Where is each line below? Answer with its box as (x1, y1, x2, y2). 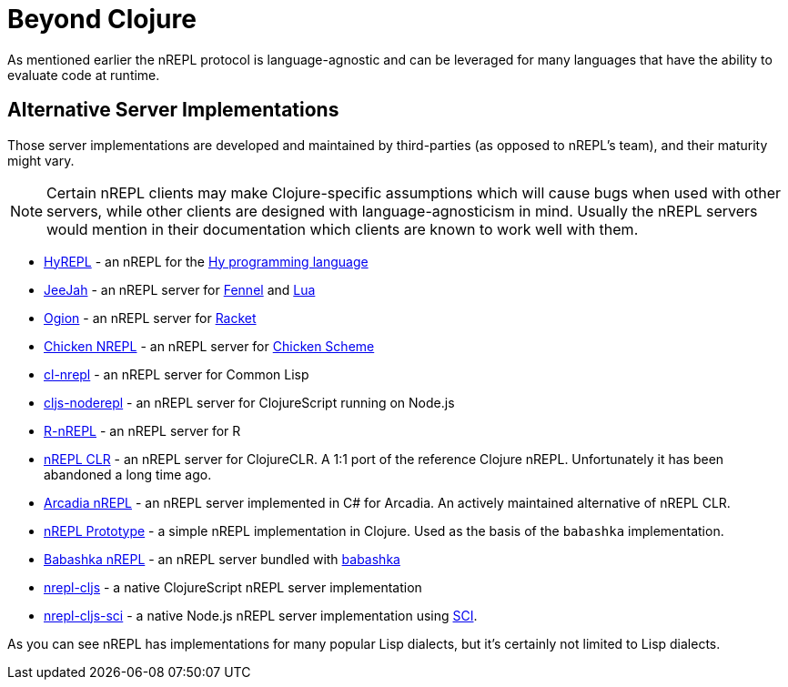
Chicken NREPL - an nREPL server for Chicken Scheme (44, 338, 375, 354)
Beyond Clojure (7, 4, 197, 35)
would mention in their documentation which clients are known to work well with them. (46, 219, 639, 238)
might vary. (7, 152, 75, 168)
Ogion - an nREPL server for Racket (44, 309, 257, 326)
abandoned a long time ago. (44, 466, 212, 482)
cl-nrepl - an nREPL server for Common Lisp (44, 366, 309, 382)
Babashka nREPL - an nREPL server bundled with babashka (44, 551, 400, 567)
